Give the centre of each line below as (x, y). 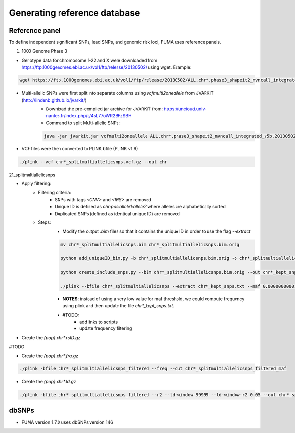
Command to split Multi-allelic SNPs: (83, 123)
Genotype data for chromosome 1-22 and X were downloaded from (89, 60)
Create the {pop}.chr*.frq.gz (50, 356)
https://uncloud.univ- (185, 109)
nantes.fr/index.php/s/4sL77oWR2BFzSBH (89, 116)
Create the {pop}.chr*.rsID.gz (51, 337)
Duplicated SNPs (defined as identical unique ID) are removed (118, 213)
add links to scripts (99, 322)
